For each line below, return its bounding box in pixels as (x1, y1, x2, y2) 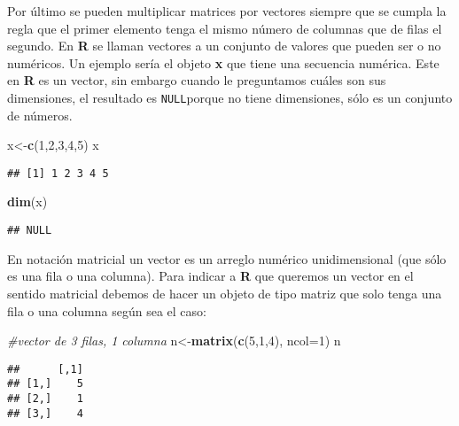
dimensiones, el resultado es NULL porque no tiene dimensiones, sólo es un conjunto (7, 88, 453, 106)
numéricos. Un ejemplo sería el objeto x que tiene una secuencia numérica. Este (7, 53, 440, 72)
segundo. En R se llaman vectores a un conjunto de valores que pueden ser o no (7, 36, 441, 55)
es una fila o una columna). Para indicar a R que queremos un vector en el (7, 267, 414, 285)
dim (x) (7, 192, 48, 211)
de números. (7, 105, 73, 124)
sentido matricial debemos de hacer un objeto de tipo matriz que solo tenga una (7, 283, 442, 302)
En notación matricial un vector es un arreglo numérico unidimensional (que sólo (7, 249, 447, 267)
